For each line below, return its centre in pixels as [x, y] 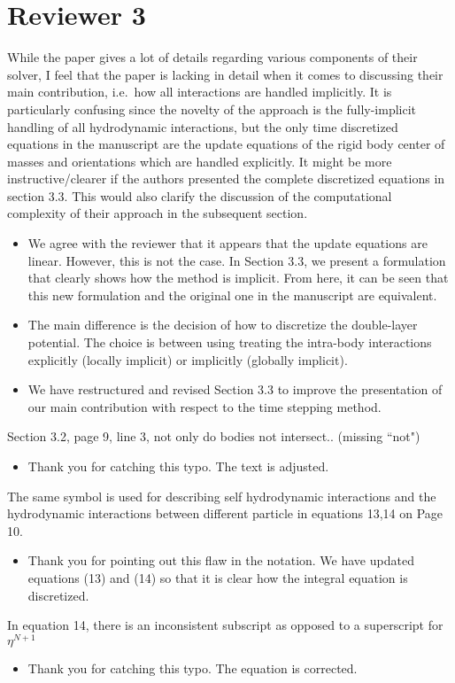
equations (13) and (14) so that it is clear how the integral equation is [218, 577]
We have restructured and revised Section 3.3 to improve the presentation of [235, 389]
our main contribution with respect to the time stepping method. [204, 406]
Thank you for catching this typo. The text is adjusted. [178, 466]
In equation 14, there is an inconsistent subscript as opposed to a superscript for [225, 625]
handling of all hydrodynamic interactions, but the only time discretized [203, 126]
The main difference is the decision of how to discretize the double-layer [223, 325]
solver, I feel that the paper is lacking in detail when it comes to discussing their [225, 74]
